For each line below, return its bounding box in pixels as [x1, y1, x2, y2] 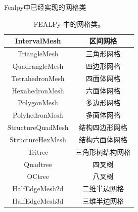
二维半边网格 [82, 183, 124, 194]
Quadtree [24, 159, 52, 169]
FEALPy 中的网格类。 [33, 18, 105, 29]
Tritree [27, 146, 48, 157]
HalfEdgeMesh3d [12, 196, 64, 206]
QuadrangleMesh [12, 60, 64, 71]
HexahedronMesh [11, 85, 64, 95]
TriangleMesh [17, 48, 59, 59]
